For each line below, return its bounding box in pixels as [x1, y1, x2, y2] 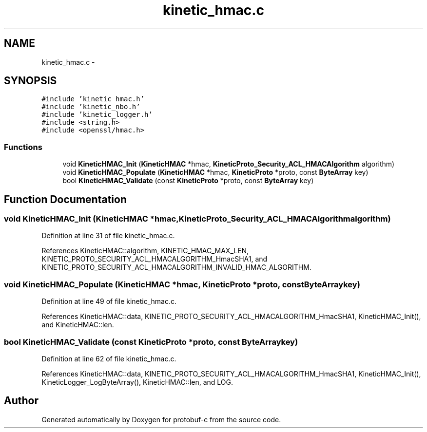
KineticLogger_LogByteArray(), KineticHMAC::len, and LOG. [41, 377, 233, 386]
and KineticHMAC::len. [41, 320, 114, 329]
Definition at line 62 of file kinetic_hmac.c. [41, 354, 176, 363]
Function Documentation [4, 193, 127, 206]
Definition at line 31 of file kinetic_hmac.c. [41, 231, 175, 240]
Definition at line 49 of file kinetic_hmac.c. [41, 297, 177, 306]
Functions [4, 142, 42, 152]
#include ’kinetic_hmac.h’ [41, 95, 145, 103]
